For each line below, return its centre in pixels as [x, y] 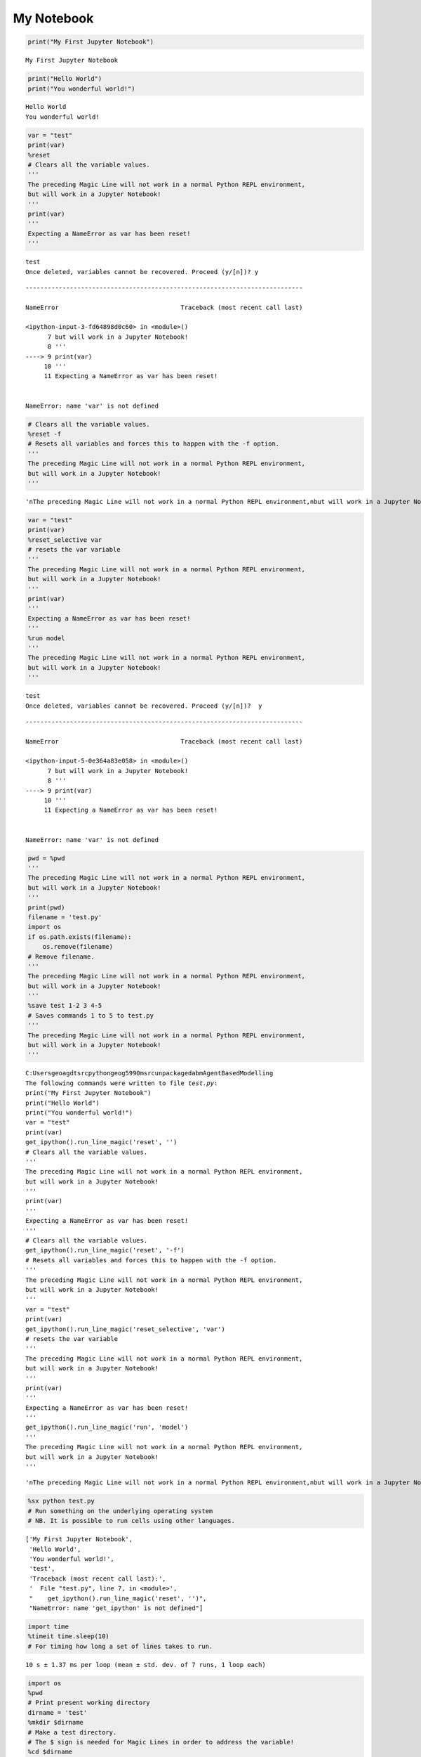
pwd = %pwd [46, 858]
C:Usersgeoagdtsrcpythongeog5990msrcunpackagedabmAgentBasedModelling [149, 1073]
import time [48, 1626]
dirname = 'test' [58, 1712]
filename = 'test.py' [65, 917]
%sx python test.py [61, 1501]
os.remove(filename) [78, 947]
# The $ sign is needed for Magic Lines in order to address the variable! [161, 1742]
